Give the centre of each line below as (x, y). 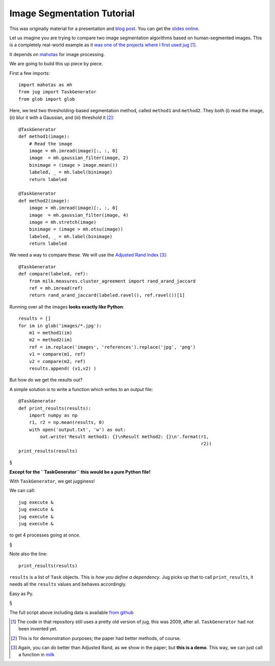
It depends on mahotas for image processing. (57, 54)
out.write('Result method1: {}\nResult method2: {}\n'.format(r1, (125, 437)
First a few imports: (30, 73)
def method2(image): (44, 201)
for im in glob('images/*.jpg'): (60, 326)
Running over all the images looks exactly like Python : (67, 306)
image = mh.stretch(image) (63, 222)
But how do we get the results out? (46, 380)
